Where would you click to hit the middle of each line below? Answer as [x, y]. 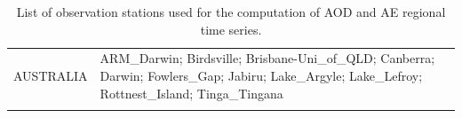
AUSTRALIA [51, 76]
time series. [231, 29]
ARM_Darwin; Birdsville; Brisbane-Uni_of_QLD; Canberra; [267, 58]
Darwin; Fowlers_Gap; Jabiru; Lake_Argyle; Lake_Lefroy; [261, 76]
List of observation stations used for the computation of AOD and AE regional [231, 12]
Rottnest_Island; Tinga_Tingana [191, 93]
